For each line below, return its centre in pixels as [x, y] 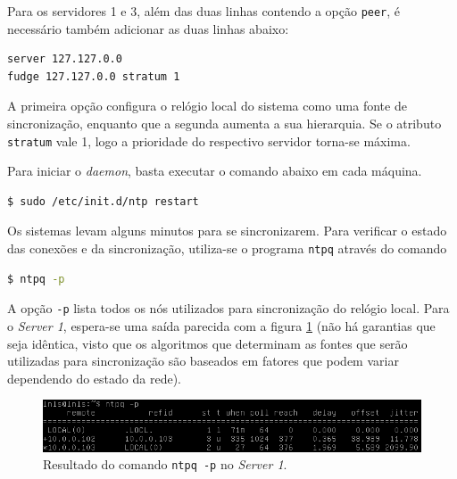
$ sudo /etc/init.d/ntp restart [103, 201]
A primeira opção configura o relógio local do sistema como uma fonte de [207, 106]
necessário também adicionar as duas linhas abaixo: [148, 28]
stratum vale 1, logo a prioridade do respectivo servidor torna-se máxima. [209, 140]
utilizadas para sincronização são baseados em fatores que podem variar [203, 361]
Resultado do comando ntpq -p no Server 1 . [165, 464]
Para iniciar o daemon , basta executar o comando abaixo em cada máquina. [215, 171]
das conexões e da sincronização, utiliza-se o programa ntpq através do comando [227, 248]
